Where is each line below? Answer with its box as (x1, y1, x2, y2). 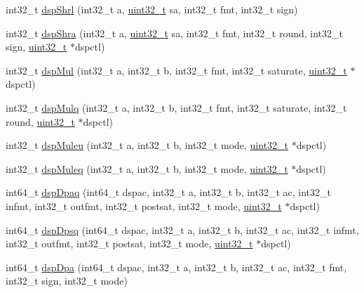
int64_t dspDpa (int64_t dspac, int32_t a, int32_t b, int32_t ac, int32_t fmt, (6, 259, 347, 274)
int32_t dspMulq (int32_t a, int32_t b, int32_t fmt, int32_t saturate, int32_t (6, 100, 347, 115)
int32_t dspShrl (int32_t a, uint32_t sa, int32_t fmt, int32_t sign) (6, 2, 298, 16)
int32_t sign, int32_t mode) (6, 273, 128, 288)
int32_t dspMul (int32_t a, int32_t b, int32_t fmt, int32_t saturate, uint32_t (6, 63, 347, 77)
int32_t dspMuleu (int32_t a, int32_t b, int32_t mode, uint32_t (6, 138, 289, 152)
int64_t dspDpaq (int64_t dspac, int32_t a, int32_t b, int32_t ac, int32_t (6, 185, 331, 200)
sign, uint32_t (6, 39, 67, 54)
